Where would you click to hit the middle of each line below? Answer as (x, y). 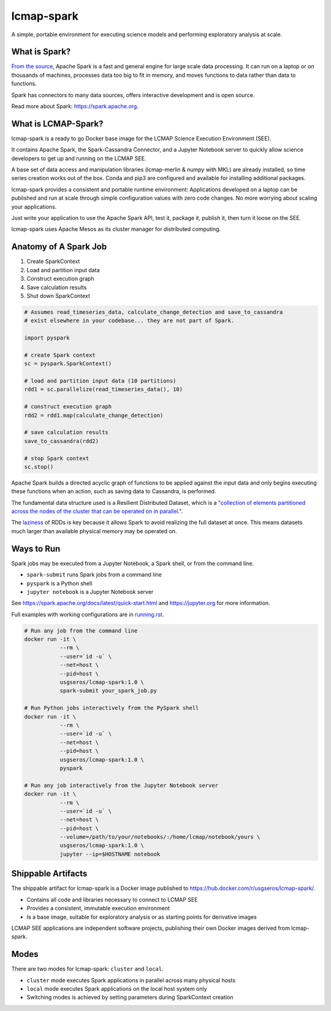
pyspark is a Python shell (59, 583)
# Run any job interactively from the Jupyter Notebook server (121, 785)
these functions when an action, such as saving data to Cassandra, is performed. (114, 491)
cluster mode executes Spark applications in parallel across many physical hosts (131, 980)
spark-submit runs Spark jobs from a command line (94, 575)
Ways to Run (36, 549)
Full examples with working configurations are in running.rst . (88, 614)
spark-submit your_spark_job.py (108, 691)
